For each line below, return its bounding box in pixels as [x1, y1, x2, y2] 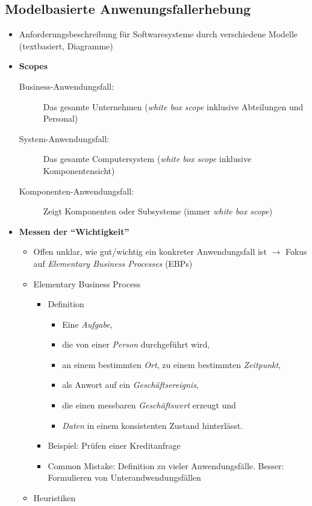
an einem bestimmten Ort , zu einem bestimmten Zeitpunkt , [62, 358, 281, 370]
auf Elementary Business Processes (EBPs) [33, 257, 193, 269]
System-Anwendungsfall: [19, 132, 109, 145]
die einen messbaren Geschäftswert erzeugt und [62, 399, 236, 411]
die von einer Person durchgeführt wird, [62, 338, 210, 351]
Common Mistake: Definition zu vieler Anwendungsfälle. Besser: [48, 459, 284, 472]
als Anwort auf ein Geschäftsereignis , [62, 378, 199, 391]
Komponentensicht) [43, 164, 115, 176]
